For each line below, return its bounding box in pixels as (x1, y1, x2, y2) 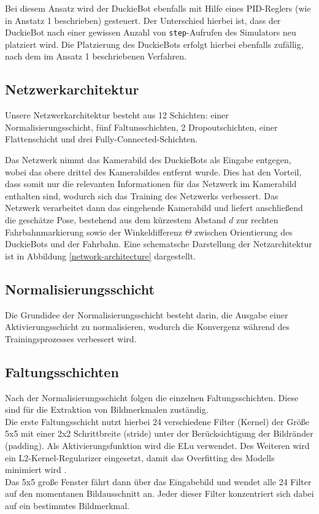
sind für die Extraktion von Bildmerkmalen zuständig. (5, 403, 209, 416)
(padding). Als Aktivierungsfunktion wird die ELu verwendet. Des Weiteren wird (5, 439, 310, 451)
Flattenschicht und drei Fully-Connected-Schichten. (5, 132, 198, 145)
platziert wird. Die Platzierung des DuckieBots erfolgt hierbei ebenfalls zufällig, (5, 37, 304, 50)
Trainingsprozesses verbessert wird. (5, 332, 137, 345)
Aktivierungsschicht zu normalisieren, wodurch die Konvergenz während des (5, 320, 290, 333)
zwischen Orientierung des (194, 225, 293, 238)
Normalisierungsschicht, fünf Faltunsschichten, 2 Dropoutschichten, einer (5, 120, 278, 133)
